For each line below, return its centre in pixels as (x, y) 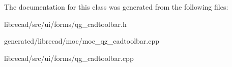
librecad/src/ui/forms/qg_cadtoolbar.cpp (69, 58)
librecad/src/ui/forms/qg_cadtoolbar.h (65, 24)
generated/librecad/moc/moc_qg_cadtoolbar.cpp (82, 41)
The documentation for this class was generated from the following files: (116, 7)
